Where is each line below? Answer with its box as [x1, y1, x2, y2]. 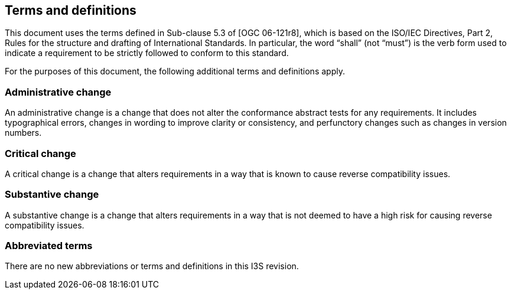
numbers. [5, 128, 42, 138]
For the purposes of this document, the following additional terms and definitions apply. [5, 66, 345, 77]
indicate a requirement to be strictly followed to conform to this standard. [5, 48, 289, 58]
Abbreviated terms [5, 240, 93, 252]
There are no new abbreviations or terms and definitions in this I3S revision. [5, 261, 299, 272]
